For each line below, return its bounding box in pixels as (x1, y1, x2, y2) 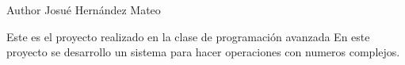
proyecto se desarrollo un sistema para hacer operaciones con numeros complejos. (6, 44, 400, 60)
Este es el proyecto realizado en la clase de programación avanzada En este (6, 28, 370, 44)
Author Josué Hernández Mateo (6, 2, 161, 17)
